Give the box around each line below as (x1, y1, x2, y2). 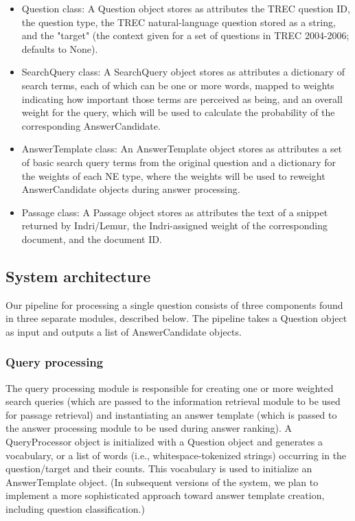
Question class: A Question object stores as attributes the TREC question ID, (21, 1, 350, 15)
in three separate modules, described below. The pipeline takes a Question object (5, 311, 347, 325)
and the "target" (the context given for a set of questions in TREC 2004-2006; (21, 28, 350, 43)
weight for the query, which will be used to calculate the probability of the (21, 105, 335, 119)
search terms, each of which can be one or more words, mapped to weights (21, 78, 334, 92)
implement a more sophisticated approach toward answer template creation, (5, 488, 325, 502)
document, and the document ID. (21, 231, 162, 246)
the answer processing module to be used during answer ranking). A (5, 421, 293, 435)
